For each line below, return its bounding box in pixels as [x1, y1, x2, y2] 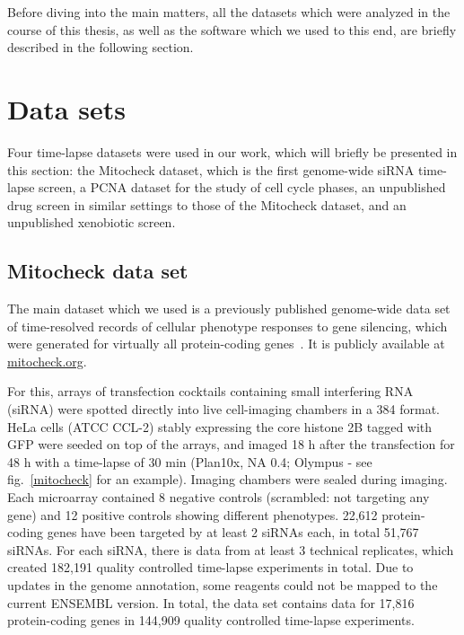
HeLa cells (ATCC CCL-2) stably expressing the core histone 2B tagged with [7, 417, 433, 436]
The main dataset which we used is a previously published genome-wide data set [7, 299, 451, 318]
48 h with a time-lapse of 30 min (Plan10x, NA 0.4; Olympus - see [7, 452, 372, 471]
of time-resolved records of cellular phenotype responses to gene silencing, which [7, 316, 448, 335]
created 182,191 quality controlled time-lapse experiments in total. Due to [7, 558, 414, 577]
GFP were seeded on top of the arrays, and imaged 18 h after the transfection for [7, 435, 455, 454]
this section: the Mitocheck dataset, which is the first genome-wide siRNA [7, 160, 415, 179]
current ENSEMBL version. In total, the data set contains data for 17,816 [7, 593, 415, 612]
